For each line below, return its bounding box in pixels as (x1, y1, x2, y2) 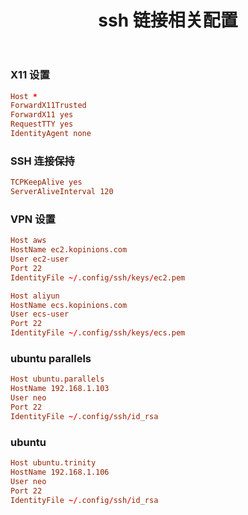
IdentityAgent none (10, 129, 92, 139)
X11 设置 (10, 68, 50, 82)
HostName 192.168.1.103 (10, 384, 110, 394)
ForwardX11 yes (10, 110, 74, 120)
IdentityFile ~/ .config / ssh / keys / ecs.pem (10, 328, 186, 338)
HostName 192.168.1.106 (10, 467, 110, 477)
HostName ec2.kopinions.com (10, 245, 128, 255)
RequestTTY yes (10, 119, 74, 130)
